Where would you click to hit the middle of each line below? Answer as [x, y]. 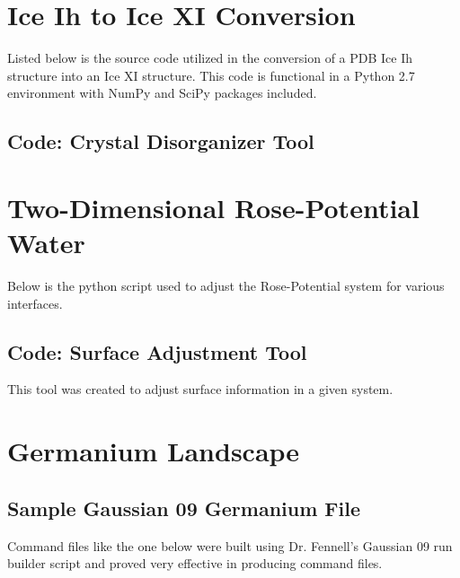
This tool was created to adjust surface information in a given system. [200, 389]
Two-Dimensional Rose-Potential [213, 207]
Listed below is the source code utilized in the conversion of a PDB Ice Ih [210, 58]
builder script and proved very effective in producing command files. [195, 563]
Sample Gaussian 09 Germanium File [184, 508]
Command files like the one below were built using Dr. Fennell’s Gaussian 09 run [230, 545]
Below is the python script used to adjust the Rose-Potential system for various [226, 285]
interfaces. [35, 303]
